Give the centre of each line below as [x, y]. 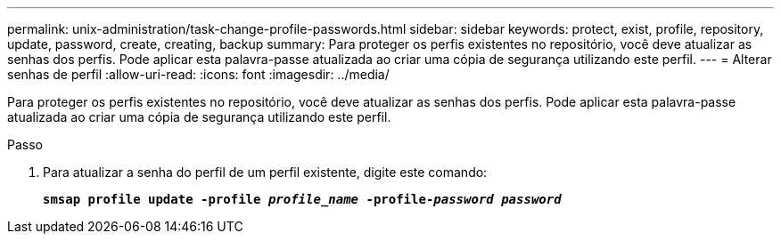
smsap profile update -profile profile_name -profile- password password [302, 199]
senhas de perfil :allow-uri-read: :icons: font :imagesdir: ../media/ [198, 74]
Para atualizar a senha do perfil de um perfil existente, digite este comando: [265, 172]
